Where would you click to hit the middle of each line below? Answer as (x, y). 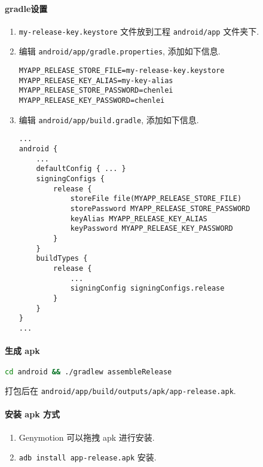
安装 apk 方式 (32, 414)
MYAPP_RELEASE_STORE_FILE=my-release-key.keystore (122, 71)
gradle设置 (26, 8)
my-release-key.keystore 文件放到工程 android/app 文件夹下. (139, 31)
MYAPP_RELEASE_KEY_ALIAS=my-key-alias (96, 80)
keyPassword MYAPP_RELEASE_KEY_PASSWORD (152, 229)
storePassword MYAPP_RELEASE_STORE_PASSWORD (160, 208)
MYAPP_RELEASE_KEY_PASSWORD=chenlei (92, 101)
